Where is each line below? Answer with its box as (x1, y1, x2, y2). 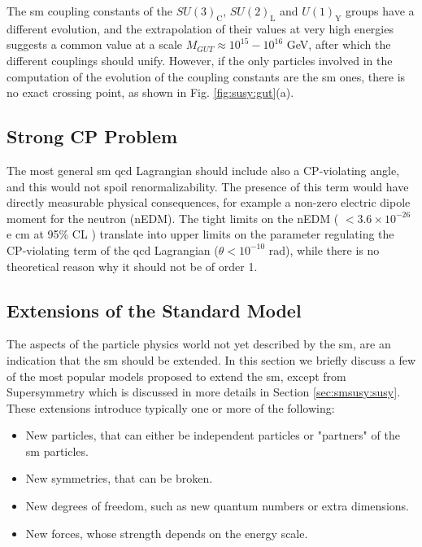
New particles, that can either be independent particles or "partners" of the (25, 427, 400, 444)
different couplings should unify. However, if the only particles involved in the (7, 51, 393, 68)
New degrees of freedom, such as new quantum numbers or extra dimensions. (25, 497, 409, 514)
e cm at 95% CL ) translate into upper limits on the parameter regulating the (7, 225, 394, 243)
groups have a (346, 2, 415, 19)
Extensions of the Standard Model (7, 297, 302, 322)
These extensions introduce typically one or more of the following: (7, 399, 335, 416)
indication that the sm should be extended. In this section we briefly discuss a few (7, 351, 416, 368)
